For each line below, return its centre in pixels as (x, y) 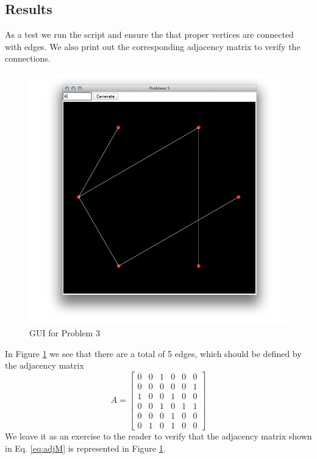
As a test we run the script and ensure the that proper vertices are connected (149, 34)
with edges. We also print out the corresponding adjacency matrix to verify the (153, 46)
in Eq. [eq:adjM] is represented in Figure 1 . (85, 448)
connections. (28, 58)
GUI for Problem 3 (65, 332)
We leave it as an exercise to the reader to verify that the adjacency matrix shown (158, 436)
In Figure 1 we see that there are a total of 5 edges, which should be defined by (153, 353)
